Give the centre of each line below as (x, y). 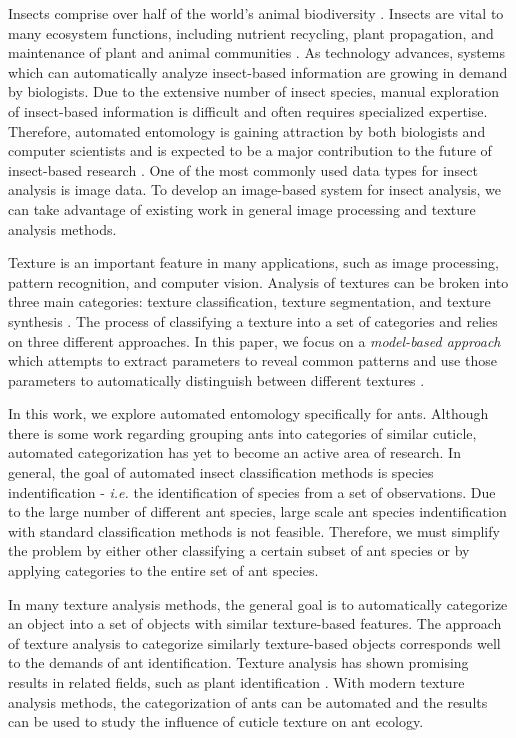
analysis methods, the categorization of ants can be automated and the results (248, 701)
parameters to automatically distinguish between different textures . (216, 379)
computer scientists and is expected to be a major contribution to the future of (250, 150)
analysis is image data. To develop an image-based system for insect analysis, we (254, 189)
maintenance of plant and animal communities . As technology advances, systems (257, 52)
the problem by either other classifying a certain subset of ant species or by (239, 550)
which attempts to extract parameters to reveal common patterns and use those (252, 360)
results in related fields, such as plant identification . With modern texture (236, 682)
